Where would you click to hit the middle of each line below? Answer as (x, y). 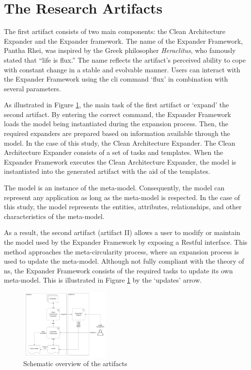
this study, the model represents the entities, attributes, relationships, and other (123, 207)
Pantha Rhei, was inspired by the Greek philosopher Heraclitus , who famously (120, 50)
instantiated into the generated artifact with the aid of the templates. (107, 171)
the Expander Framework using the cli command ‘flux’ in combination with (116, 79)
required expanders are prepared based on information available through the (117, 133)
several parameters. (32, 88)
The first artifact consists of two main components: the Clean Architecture (115, 31)
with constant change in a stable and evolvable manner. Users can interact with (122, 69)
